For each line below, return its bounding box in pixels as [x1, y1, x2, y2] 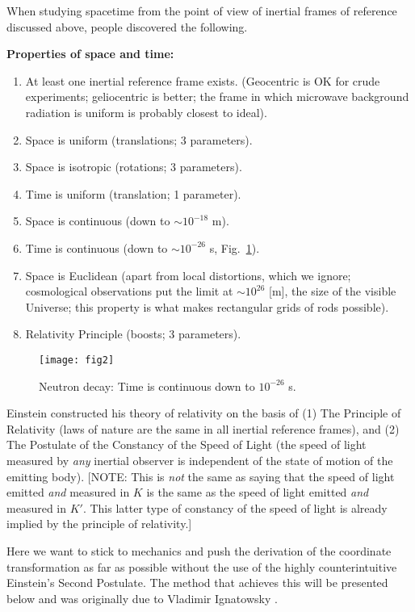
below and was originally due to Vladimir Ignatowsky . [6, 589, 278, 606]
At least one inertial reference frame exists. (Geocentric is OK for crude [25, 72, 380, 89]
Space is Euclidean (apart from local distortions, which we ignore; [25, 266, 351, 283]
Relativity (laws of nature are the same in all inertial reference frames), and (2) [6, 420, 400, 437]
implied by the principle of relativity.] [6, 515, 192, 532]
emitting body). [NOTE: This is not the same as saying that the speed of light [6, 467, 395, 484]
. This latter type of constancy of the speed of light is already [82, 499, 388, 516]
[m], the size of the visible [269, 283, 396, 300]
